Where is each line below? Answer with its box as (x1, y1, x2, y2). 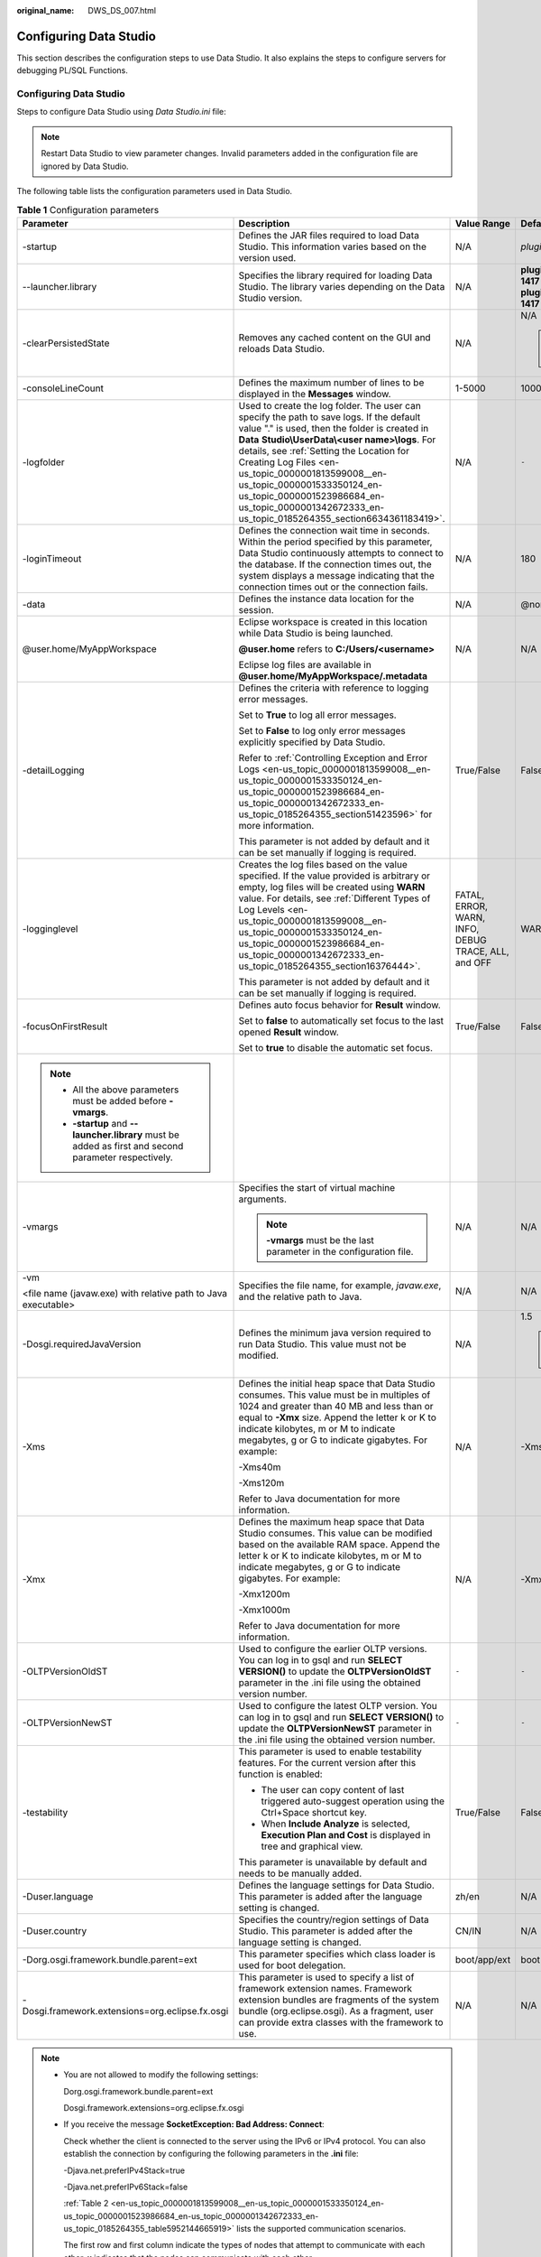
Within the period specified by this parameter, (238, 535, 433, 548)
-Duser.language (22, 1890, 94, 1902)
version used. (238, 251, 297, 264)
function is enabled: (238, 1768, 324, 1780)
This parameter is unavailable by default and (238, 1855, 427, 1868)
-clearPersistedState (22, 337, 110, 349)
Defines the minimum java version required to (238, 1326, 432, 1339)
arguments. (238, 1193, 288, 1205)
